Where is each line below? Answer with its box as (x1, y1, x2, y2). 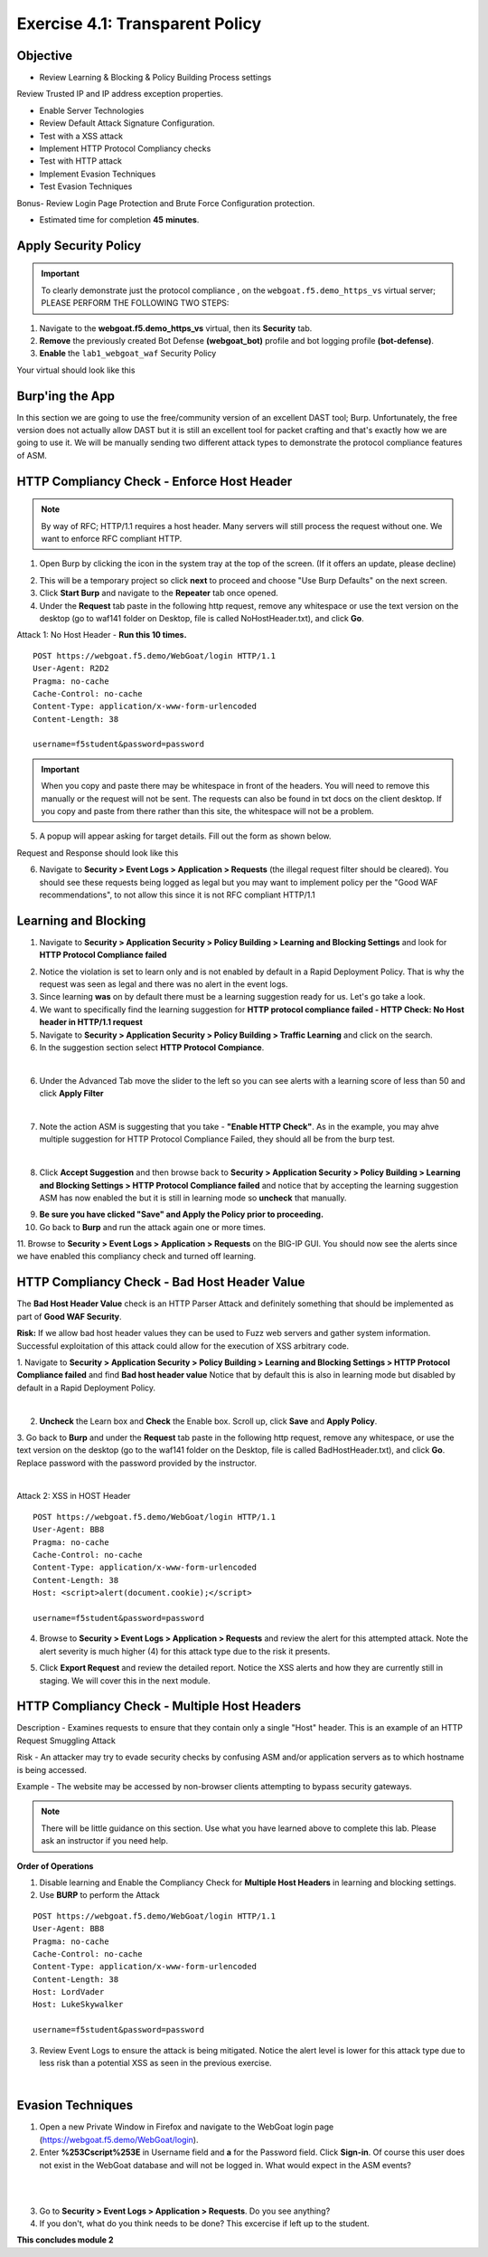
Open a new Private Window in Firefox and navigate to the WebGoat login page (39, 2121, 334, 2132)
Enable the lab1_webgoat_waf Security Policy (39, 348, 217, 359)
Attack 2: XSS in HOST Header (16, 1491, 131, 1502)
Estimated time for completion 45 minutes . (39, 213, 200, 225)
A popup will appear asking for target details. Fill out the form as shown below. (39, 830, 332, 841)
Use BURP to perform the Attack (39, 1890, 160, 1901)
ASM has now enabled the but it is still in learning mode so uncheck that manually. (39, 1192, 347, 1203)
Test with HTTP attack (39, 156, 122, 166)
